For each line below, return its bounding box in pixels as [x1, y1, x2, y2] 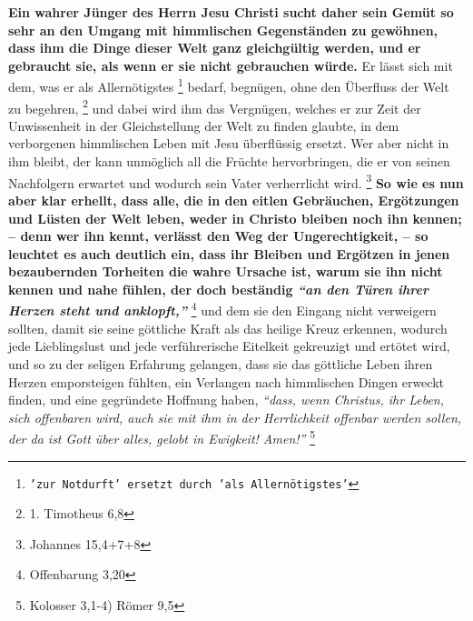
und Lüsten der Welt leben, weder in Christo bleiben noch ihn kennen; [8, 208, 462, 227]
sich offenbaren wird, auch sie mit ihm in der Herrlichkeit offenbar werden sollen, [8, 407, 462, 426]
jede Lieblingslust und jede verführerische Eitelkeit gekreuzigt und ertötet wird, [8, 336, 450, 356]
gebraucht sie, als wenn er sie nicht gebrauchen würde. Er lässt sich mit [8, 55, 453, 75]
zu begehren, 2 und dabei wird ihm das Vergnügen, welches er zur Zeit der [8, 95, 421, 117]
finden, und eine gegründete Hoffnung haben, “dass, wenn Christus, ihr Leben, [8, 390, 445, 409]
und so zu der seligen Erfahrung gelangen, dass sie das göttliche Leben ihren [8, 354, 433, 373]
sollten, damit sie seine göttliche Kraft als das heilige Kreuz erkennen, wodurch [8, 318, 448, 337]
